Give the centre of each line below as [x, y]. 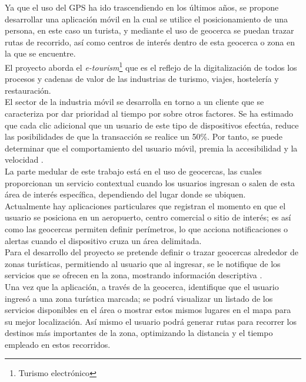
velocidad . [24, 159]
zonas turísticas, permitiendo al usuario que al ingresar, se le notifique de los [143, 263]
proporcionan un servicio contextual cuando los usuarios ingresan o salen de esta [150, 182]
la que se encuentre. [40, 53]
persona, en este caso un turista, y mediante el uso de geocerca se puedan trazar [149, 30]
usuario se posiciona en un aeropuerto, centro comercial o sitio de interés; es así [148, 217]
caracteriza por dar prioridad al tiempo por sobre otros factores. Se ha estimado [149, 113]
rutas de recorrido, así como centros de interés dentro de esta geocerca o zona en [150, 42]
